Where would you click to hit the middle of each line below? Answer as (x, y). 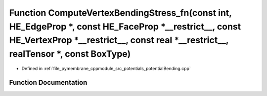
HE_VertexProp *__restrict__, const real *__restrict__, (119, 40)
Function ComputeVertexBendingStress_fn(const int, (120, 13)
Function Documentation (48, 83)
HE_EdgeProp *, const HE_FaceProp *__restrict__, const (125, 26)
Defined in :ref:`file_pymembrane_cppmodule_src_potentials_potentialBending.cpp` (106, 68)
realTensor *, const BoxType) (70, 54)
